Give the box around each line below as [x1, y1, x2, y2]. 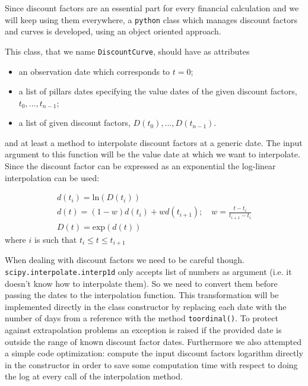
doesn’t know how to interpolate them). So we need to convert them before [5, 277, 278, 289]
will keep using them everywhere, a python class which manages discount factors [5, 13, 298, 26]
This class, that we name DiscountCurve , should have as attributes [5, 45, 250, 57]
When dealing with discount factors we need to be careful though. [5, 254, 245, 266]
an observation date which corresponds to [18, 65, 170, 77]
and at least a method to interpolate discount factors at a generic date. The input [5, 136, 303, 148]
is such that [34, 233, 77, 245]
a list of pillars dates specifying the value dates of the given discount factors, [18, 85, 297, 97]
